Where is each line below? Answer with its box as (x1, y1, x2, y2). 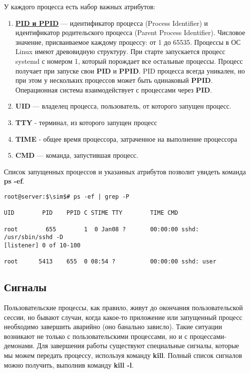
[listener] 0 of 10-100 (4, 242, 81, 249)
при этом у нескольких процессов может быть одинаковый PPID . (15, 75, 213, 85)
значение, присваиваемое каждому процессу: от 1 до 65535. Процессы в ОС (15, 37, 241, 47)
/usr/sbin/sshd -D (4, 234, 63, 241)
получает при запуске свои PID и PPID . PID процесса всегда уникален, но (15, 65, 245, 75)
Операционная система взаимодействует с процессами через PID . (15, 84, 212, 94)
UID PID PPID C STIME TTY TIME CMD (4, 209, 178, 217)
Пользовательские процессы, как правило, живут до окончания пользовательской (4, 302, 243, 313)
